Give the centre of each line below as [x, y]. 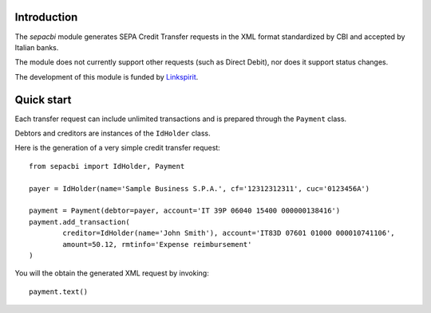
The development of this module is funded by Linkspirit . [107, 76]
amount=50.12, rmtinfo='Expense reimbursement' [157, 244]
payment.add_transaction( [80, 222]
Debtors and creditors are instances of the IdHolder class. [113, 133]
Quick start [43, 100]
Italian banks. [37, 47]
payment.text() [59, 291]
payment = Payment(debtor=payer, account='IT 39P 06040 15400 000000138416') [185, 211]
